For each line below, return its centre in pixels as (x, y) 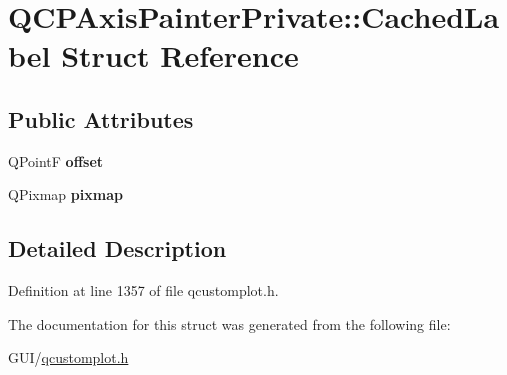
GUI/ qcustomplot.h (68, 357)
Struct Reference (180, 55)
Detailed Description (117, 248)
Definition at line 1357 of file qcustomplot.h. (143, 290)
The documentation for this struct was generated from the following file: (229, 323)
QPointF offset (56, 160)
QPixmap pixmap (65, 194)
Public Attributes (101, 118)
